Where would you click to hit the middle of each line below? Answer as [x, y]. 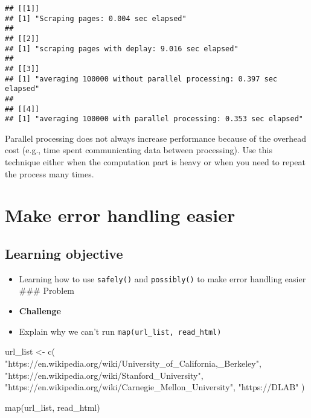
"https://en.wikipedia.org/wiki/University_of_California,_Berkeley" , [133, 363]
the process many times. [50, 173]
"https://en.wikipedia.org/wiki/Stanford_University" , [104, 375]
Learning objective [64, 254]
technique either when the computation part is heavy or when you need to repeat [155, 162]
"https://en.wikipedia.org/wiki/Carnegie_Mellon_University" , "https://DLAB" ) [155, 387]
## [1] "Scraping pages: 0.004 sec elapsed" [96, 18]
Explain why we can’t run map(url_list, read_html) [120, 331]
